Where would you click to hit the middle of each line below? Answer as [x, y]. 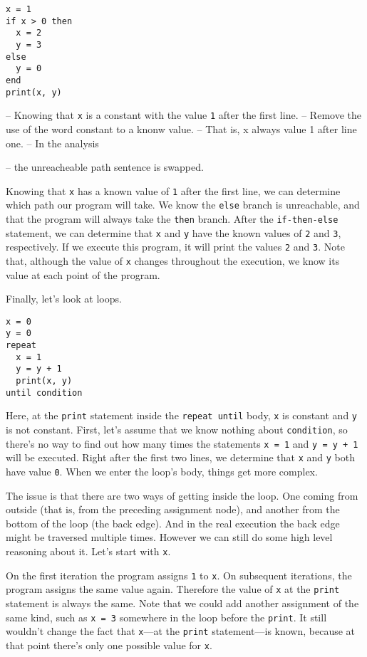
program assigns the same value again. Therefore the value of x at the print [173, 589]
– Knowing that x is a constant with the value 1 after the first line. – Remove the [183, 115]
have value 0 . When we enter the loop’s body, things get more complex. [162, 472]
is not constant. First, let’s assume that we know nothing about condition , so [177, 430]
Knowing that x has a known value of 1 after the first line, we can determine [173, 190]
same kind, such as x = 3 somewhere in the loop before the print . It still [166, 617]
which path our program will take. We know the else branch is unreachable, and [183, 205]
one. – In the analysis [52, 143]
